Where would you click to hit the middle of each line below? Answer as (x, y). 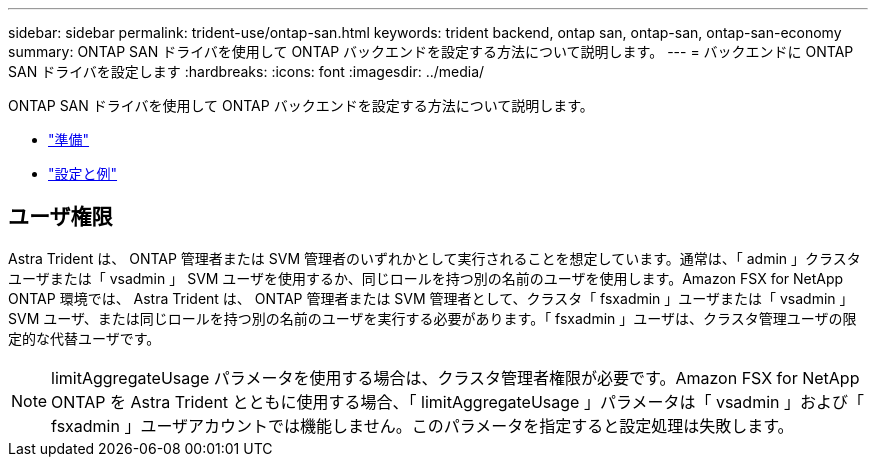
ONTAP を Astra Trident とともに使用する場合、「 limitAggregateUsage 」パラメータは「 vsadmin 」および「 (457, 401)
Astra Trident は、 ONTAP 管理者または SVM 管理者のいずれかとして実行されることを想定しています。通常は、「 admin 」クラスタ (434, 258)
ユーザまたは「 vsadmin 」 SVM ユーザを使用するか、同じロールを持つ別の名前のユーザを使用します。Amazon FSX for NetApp (426, 278)
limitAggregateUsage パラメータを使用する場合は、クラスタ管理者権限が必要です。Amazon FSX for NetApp (455, 377)
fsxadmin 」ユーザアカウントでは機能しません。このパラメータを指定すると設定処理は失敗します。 (422, 425)
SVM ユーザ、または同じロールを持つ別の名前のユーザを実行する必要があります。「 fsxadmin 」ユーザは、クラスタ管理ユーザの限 (432, 318)
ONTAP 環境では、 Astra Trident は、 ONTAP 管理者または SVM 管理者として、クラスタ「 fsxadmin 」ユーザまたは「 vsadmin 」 (431, 298)
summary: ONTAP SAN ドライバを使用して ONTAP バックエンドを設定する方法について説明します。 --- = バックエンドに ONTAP (431, 51)
